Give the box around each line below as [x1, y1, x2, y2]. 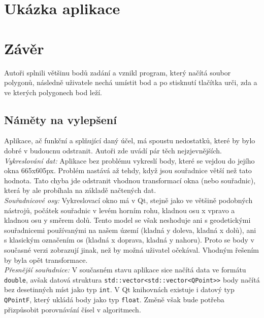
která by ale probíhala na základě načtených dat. [4, 185, 156, 195]
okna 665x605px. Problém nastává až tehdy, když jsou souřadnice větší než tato [4, 165, 252, 176]
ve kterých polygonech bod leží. [4, 87, 102, 97]
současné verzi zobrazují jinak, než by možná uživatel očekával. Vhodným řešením [4, 245, 259, 255]
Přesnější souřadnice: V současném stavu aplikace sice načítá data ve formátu [4, 264, 246, 275]
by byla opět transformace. [4, 254, 88, 265]
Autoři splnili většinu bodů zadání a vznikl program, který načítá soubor [4, 67, 231, 77]
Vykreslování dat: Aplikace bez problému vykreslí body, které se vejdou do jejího [4, 155, 255, 166]
